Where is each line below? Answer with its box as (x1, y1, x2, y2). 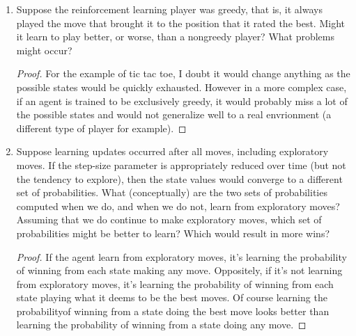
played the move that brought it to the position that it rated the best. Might (16, 15, 345, 30)
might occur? (16, 42, 72, 57)
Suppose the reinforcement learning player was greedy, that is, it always (16, 2, 323, 16)
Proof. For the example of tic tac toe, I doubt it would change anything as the (16, 66, 350, 81)
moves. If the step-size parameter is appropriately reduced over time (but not (16, 157, 346, 172)
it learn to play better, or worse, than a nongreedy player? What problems (16, 29, 335, 44)
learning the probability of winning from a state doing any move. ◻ (16, 317, 307, 332)
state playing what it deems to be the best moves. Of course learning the (16, 290, 327, 305)
